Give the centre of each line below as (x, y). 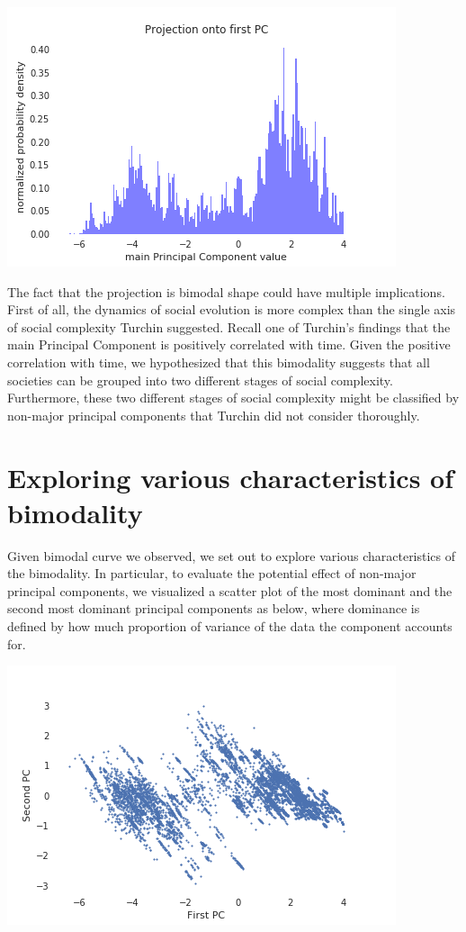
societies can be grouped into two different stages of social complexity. (200, 380)
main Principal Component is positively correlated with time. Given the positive (229, 344)
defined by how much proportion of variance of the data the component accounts (230, 626)
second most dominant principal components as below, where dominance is (214, 608)
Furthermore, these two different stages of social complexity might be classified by (233, 398)
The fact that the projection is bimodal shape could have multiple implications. (226, 291)
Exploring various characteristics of (230, 477)
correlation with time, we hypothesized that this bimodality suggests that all (219, 362)
